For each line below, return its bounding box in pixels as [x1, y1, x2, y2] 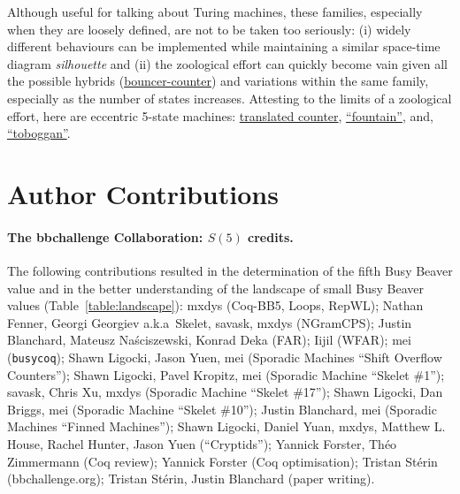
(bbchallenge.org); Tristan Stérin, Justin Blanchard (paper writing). [7, 469, 375, 488]
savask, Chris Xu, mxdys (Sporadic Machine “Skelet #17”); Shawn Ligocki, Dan [7, 383, 443, 401]
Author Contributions [7, 175, 279, 211]
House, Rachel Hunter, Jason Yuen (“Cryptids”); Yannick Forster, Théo [7, 434, 397, 452]
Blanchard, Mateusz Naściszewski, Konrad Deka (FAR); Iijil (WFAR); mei [7, 331, 411, 349]
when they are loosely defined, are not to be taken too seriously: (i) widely [7, 19, 411, 38]
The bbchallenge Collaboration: [7, 227, 203, 246]
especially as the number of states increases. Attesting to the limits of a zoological [7, 88, 452, 107]
